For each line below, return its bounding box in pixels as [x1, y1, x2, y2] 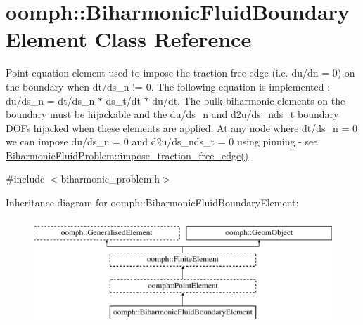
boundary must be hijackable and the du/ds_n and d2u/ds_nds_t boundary [6, 107, 339, 121]
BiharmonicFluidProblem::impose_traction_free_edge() [6, 147, 249, 162]
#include [6, 171, 45, 186]
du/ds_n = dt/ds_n [6, 93, 95, 107]
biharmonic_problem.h [60, 171, 160, 186]
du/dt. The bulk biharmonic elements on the [152, 93, 345, 107]
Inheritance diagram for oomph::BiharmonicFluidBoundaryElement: [6, 195, 299, 210]
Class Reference [94, 25, 252, 53]
